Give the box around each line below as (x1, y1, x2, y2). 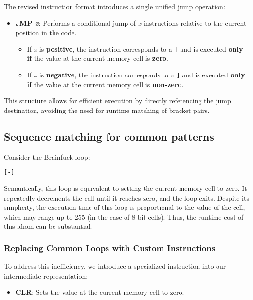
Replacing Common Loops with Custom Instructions (4, 242, 216, 254)
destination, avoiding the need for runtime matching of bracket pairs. (4, 105, 210, 115)
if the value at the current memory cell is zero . (27, 53, 168, 63)
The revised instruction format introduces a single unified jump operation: (4, 1, 225, 11)
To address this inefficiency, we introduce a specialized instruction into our (4, 261, 226, 271)
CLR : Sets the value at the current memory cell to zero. (15, 287, 184, 297)
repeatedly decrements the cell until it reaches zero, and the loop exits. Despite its (4, 192, 249, 203)
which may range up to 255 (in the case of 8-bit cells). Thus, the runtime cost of (4, 211, 244, 222)
